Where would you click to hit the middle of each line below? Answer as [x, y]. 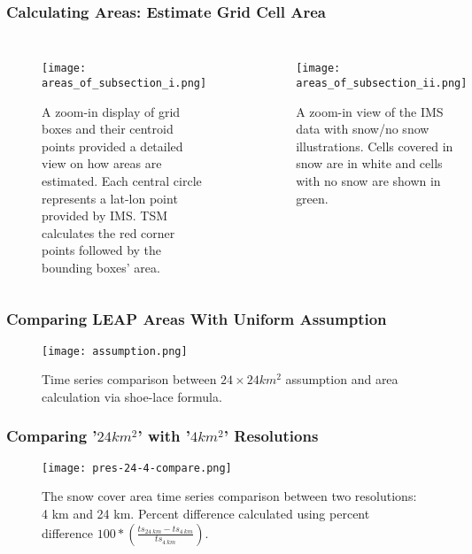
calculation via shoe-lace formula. [132, 396]
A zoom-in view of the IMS [370, 111]
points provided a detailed [112, 146]
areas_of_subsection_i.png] [124, 83]
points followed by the [102, 250]
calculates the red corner [108, 232]
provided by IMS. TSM [105, 215]
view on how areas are [102, 163]
